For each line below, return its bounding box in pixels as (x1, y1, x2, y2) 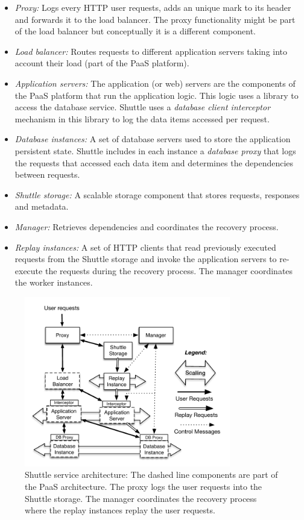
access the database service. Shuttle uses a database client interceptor (14, 101, 271, 113)
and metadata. (14, 200, 69, 213)
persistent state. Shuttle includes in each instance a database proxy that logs (14, 144, 296, 157)
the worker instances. (14, 276, 93, 289)
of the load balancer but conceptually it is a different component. (14, 25, 256, 37)
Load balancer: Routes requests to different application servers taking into (14, 45, 288, 57)
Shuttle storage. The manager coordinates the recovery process (25, 492, 257, 504)
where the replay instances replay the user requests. (25, 504, 215, 516)
